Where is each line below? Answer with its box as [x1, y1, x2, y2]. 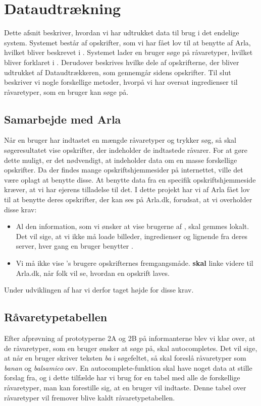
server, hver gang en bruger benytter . [16, 241, 133, 251]
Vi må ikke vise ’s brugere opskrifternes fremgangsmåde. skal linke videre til [16, 258, 253, 268]
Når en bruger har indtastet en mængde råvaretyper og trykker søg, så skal [4, 135, 236, 145]
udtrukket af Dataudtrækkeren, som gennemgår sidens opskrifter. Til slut [4, 67, 231, 77]
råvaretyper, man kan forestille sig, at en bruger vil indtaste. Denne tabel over [4, 382, 246, 392]
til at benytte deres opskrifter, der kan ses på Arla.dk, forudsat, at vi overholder [4, 194, 252, 205]
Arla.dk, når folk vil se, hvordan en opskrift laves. [16, 267, 170, 278]
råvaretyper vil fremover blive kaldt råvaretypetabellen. [4, 392, 175, 402]
